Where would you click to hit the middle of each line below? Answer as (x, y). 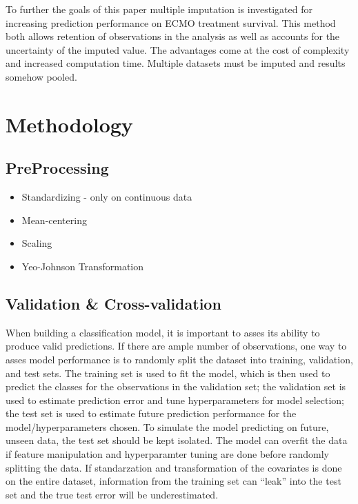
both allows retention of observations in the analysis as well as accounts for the (173, 36)
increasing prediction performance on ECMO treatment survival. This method (171, 22)
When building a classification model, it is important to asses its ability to (163, 332)
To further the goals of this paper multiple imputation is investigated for (159, 9)
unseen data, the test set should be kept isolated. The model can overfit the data (177, 440)
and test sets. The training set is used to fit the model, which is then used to (168, 373)
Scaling (37, 243)
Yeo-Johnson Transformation (83, 266)
